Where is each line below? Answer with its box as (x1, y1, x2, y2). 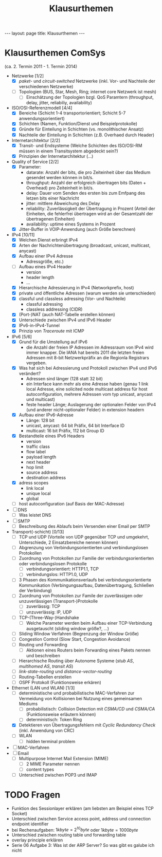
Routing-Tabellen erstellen (18, 674, 72, 680)
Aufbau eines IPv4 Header (18, 264, 72, 269)
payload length (26, 454, 56, 460)
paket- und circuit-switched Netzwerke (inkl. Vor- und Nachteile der (18, 78, 156, 84)
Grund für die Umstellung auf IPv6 (18, 339, 88, 345)
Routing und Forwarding (18, 641, 68, 648)
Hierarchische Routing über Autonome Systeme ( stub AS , (18, 658, 134, 664)
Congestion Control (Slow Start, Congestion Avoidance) (18, 636, 131, 642)
